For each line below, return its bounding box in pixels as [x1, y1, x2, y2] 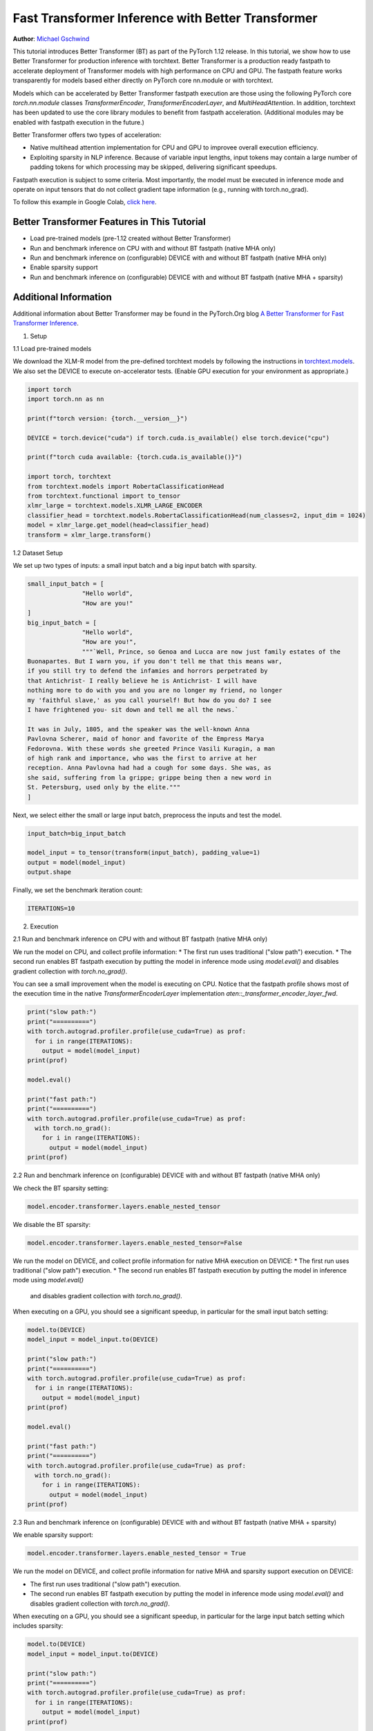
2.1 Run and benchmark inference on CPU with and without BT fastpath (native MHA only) [12, 935, 268, 943]
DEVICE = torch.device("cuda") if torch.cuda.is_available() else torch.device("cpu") [27, 433, 330, 442]
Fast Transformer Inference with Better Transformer [12, 10, 318, 26]
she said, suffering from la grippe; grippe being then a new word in [27, 773, 272, 782]
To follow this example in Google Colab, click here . [12, 198, 157, 206]
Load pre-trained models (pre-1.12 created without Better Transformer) [30, 234, 231, 242]
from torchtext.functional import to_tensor [27, 492, 181, 500]
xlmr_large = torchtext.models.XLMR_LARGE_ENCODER [27, 502, 203, 510]
